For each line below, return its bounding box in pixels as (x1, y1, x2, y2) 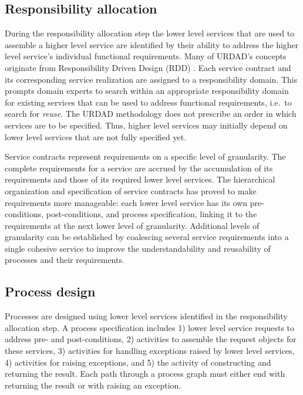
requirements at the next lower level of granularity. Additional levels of (5, 219, 260, 231)
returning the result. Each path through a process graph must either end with (5, 367, 285, 380)
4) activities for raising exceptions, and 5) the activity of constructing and (5, 356, 271, 368)
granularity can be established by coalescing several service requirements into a (5, 231, 289, 243)
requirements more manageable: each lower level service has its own (5, 196, 248, 208)
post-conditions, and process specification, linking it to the (46, 208, 257, 220)
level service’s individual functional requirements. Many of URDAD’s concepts (5, 50, 287, 62)
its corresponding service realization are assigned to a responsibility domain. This (5, 73, 298, 85)
